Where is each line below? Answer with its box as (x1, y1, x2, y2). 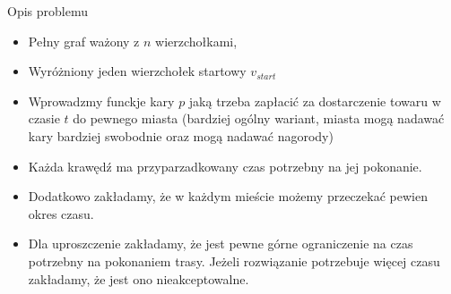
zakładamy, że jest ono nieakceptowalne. (28, 269, 249, 288)
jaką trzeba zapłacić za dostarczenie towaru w (188, 91, 441, 110)
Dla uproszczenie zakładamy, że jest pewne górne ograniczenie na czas (28, 234, 413, 253)
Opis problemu (7, 2, 88, 20)
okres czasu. (28, 204, 94, 223)
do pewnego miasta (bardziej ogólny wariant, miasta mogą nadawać (73, 109, 445, 128)
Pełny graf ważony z (28, 31, 140, 50)
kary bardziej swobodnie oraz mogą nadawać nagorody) (28, 126, 334, 145)
